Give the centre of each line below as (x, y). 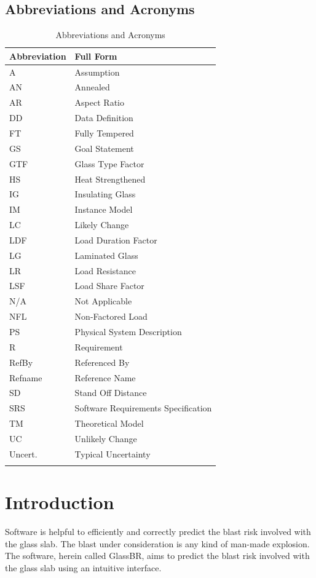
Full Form (96, 56)
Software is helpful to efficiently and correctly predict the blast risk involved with (158, 532)
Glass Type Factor (109, 163)
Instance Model (104, 209)
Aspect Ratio (99, 102)
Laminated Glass (106, 255)
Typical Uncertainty (113, 453)
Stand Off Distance (111, 393)
